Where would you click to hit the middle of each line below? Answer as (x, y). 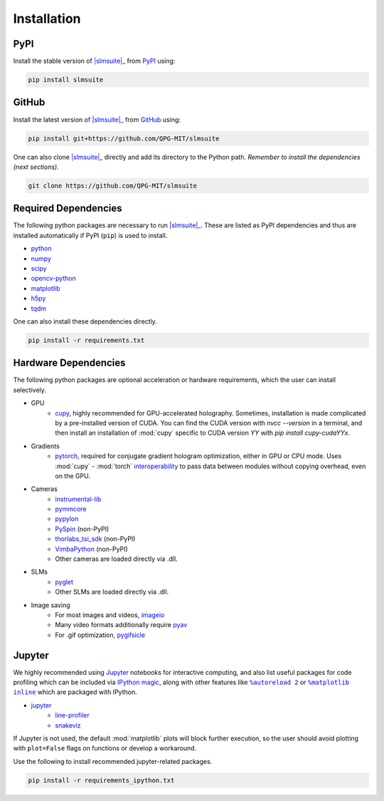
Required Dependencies (68, 208)
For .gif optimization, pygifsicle (100, 635)
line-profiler (73, 715)
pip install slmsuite (66, 80)
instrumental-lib (78, 499)
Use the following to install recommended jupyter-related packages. (113, 761)
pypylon (67, 519)
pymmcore (71, 509)
